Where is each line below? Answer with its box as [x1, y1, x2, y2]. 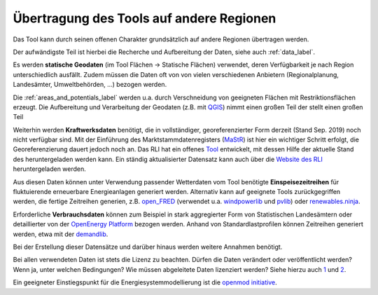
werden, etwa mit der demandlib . [13, 230, 108, 238]
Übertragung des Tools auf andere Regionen [13, 11, 276, 26]
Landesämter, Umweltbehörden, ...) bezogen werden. [13, 81, 167, 89]
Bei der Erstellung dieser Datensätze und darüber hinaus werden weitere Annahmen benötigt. [13, 242, 283, 251]
